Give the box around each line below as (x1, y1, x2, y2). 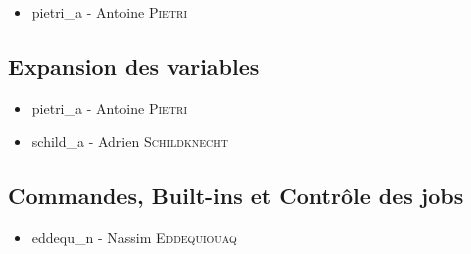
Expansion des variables (8, 50, 260, 81)
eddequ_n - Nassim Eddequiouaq (31, 227, 237, 248)
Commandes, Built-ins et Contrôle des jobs (8, 180, 464, 211)
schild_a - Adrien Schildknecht (31, 131, 228, 152)
